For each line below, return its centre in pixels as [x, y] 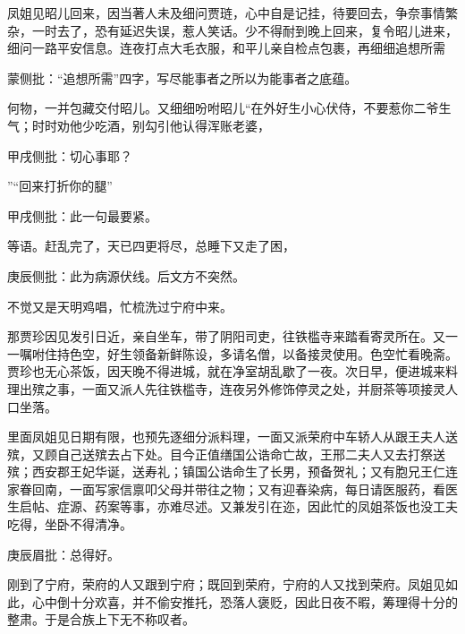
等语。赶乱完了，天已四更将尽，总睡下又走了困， [151, 246]
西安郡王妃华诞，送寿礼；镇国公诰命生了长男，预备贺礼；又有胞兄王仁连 [245, 471]
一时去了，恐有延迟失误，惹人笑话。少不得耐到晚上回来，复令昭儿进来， [245, 30]
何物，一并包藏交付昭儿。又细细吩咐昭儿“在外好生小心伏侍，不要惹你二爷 [223, 108]
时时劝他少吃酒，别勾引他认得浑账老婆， [151, 125]
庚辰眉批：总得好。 [63, 554]
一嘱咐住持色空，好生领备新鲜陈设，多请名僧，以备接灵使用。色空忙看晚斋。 [232, 353]
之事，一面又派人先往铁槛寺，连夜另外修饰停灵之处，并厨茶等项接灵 [245, 388]
